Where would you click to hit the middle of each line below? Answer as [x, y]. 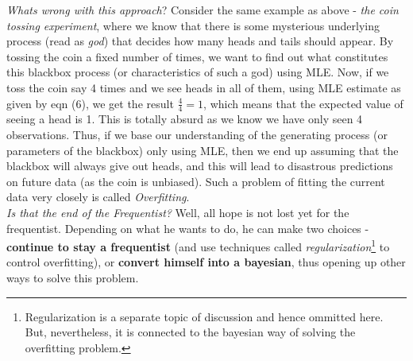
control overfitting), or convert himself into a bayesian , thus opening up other [206, 262]
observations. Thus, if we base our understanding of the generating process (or [197, 134]
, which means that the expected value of [303, 103]
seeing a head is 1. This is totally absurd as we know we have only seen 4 [185, 119]
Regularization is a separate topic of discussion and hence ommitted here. [204, 316]
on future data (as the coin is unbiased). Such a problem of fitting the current [196, 181]
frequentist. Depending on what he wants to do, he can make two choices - [188, 228]
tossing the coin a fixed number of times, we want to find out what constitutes [197, 56]
